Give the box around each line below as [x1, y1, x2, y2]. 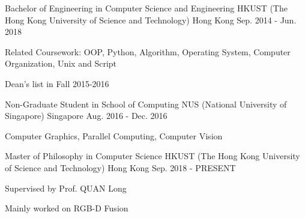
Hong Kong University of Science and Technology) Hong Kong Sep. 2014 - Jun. [5, 13, 297, 26]
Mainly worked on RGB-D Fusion [5, 202, 128, 214]
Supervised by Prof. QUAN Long [5, 181, 127, 194]
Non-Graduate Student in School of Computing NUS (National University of [5, 97, 287, 110]
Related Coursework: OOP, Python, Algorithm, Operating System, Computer [5, 45, 291, 58]
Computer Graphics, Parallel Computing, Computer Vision [5, 129, 223, 142]
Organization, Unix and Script [5, 57, 117, 70]
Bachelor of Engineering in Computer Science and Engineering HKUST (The [5, 2, 288, 14]
